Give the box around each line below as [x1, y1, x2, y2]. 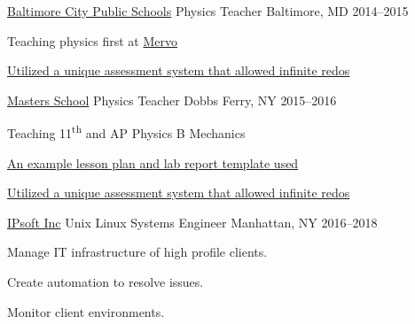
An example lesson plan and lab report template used [7, 153, 299, 172]
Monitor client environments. [7, 302, 165, 320]
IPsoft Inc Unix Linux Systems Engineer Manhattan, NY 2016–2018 [7, 212, 378, 231]
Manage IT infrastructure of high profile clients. [7, 243, 268, 261]
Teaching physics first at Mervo [7, 31, 178, 50]
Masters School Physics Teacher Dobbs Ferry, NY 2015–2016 [7, 90, 337, 109]
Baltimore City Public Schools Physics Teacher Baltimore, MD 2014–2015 [7, 2, 409, 19]
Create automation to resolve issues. [7, 273, 204, 290]
